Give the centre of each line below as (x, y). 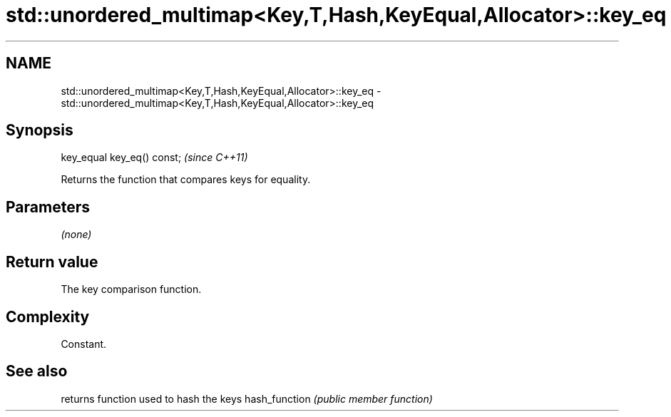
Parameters (48, 207)
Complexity (48, 316)
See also (37, 371)
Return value (52, 262)
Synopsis (40, 130)
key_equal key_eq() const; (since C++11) (154, 158)
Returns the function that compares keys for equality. (186, 180)
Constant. (84, 344)
